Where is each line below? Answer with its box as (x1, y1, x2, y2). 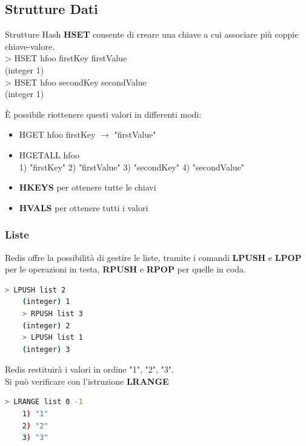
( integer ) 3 (22, 345, 70, 354)
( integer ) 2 (22, 321, 70, 330)
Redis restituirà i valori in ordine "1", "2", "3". (5, 363, 174, 376)
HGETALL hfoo (19, 148, 79, 161)
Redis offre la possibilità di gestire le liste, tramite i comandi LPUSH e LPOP (5, 251, 302, 263)
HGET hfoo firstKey (19, 128, 96, 141)
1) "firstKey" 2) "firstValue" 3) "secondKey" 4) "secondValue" (19, 160, 245, 173)
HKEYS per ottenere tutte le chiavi (19, 181, 156, 194)
